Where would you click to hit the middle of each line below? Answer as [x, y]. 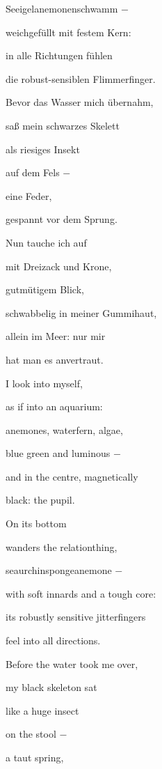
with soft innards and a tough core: [81, 593]
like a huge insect [42, 710]
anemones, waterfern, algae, [64, 429]
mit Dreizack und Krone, [59, 266]
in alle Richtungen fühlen [59, 55]
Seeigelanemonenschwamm [62, 8]
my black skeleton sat [51, 687]
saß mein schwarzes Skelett [63, 125]
